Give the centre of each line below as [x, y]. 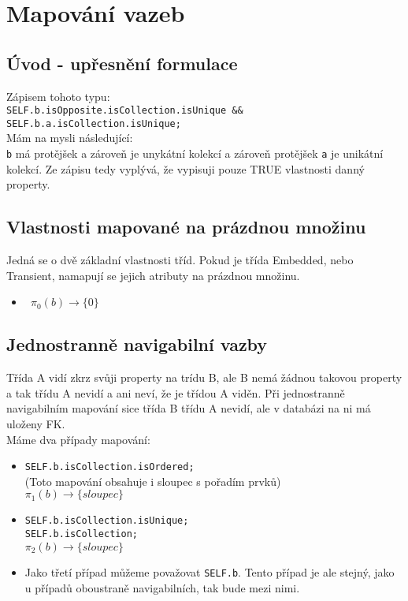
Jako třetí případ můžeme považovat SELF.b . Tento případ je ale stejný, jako [210, 572]
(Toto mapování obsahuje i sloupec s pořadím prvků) [153, 481]
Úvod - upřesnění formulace [122, 63]
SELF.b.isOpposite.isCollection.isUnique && [125, 111]
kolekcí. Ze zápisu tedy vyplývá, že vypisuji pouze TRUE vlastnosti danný [185, 168]
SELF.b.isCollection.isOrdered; [109, 467]
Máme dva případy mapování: [78, 439]
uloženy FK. [36, 423]
